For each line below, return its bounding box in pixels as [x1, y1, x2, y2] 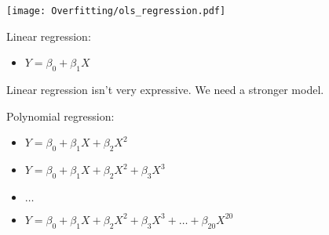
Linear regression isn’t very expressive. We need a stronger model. [6, 81, 324, 98]
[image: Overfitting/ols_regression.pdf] [6, 5, 226, 16]
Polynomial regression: [6, 107, 115, 124]
